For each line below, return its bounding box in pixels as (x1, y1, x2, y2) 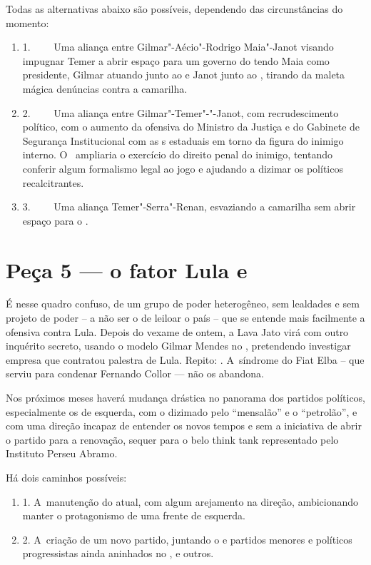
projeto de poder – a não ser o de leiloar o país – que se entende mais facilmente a (6, 310, 365, 325)
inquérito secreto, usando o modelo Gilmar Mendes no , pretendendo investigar (6, 338, 351, 353)
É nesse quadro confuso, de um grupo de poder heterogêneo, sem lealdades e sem (6, 296, 360, 311)
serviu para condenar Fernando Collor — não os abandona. (6, 366, 264, 381)
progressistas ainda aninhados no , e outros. (22, 546, 214, 561)
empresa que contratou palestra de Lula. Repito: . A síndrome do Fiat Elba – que (6, 352, 365, 367)
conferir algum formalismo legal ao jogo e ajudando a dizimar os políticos (22, 161, 343, 175)
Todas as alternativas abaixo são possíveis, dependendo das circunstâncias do (6, 1, 343, 16)
